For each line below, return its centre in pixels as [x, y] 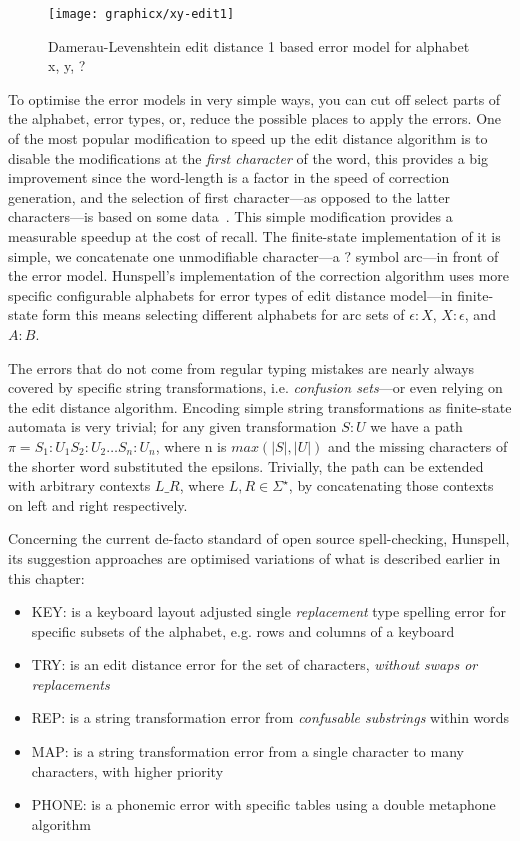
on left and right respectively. [98, 504]
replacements [70, 683]
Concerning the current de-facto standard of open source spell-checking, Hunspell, [259, 538]
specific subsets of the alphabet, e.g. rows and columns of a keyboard [243, 630]
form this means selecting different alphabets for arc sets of [223, 314]
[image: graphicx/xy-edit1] [141, 14]
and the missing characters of [417, 445]
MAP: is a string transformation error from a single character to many [247, 751]
